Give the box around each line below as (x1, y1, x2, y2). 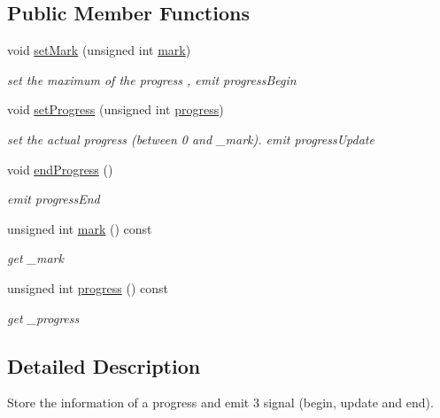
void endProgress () (7, 159, 113, 178)
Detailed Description (7, 352, 201, 379)
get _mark (7, 249, 64, 267)
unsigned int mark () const (7, 219, 152, 237)
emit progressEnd (7, 190, 100, 208)
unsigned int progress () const (7, 278, 169, 297)
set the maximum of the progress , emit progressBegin (7, 70, 297, 89)
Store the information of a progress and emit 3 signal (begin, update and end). (7, 393, 434, 412)
